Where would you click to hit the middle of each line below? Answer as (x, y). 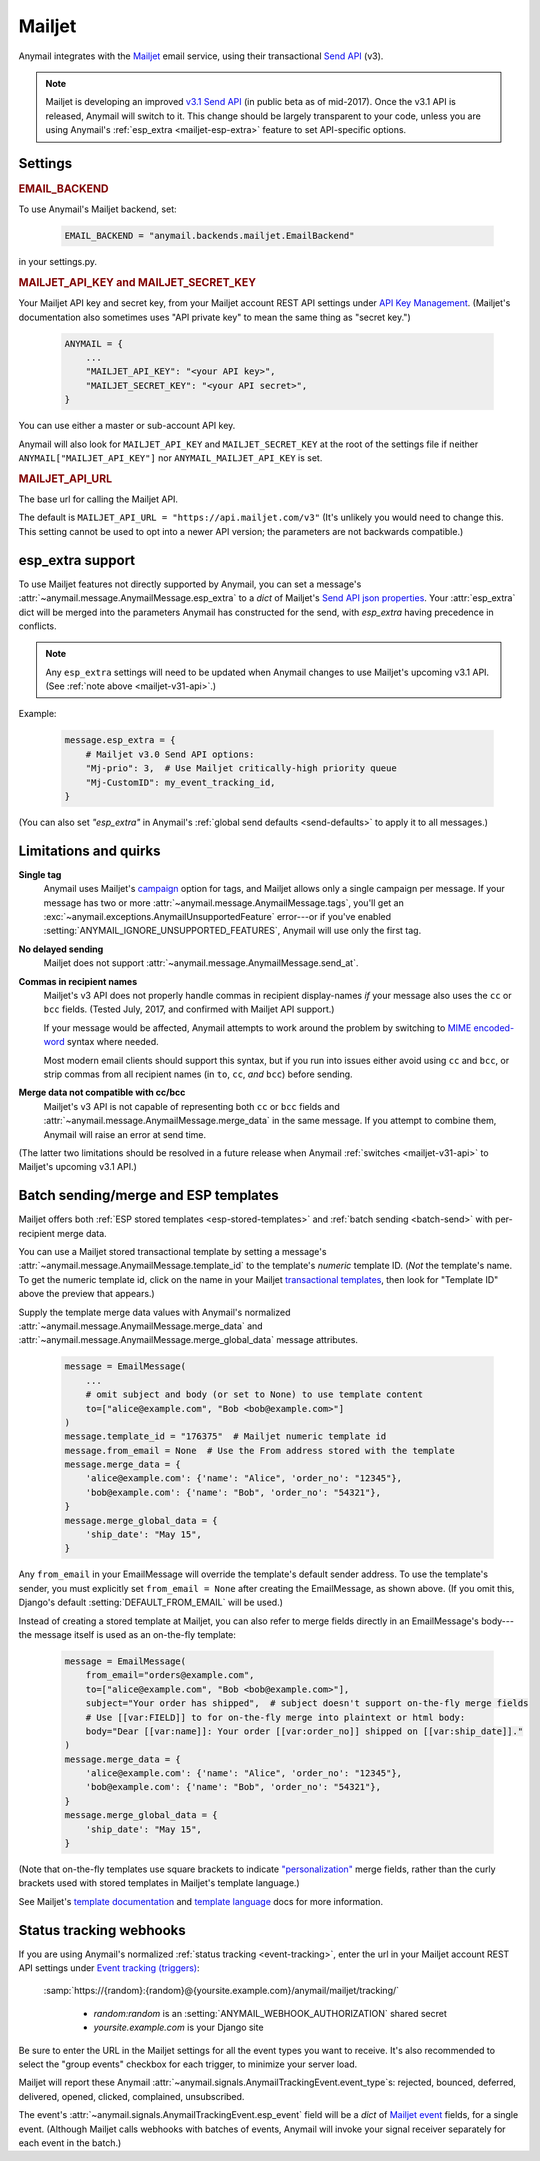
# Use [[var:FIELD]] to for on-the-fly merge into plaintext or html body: (275, 1717)
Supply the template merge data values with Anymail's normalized (154, 1312)
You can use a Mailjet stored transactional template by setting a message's (172, 1252)
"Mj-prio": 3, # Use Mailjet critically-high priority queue (241, 768)
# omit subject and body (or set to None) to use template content (254, 1394)
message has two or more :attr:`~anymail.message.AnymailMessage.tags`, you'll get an (223, 902)
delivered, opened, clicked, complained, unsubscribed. (131, 2096)
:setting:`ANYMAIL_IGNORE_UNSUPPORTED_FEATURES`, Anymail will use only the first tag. (232, 931)
